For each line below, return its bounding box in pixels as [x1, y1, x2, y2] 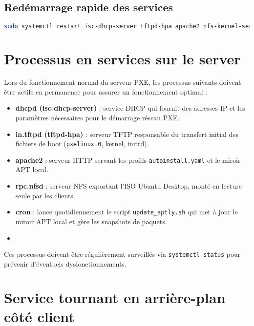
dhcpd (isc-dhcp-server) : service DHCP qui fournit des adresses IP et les [15, 103, 245, 113]
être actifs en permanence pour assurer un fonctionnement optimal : [4, 86, 208, 96]
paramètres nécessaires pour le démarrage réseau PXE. [15, 112, 180, 122]
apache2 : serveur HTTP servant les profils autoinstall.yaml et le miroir [15, 154, 241, 165]
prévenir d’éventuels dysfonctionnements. [4, 258, 127, 268]
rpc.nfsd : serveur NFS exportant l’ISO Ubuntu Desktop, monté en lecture [15, 181, 242, 191]
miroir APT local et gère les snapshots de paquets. [15, 216, 167, 226]
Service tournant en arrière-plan [4, 287, 226, 307]
